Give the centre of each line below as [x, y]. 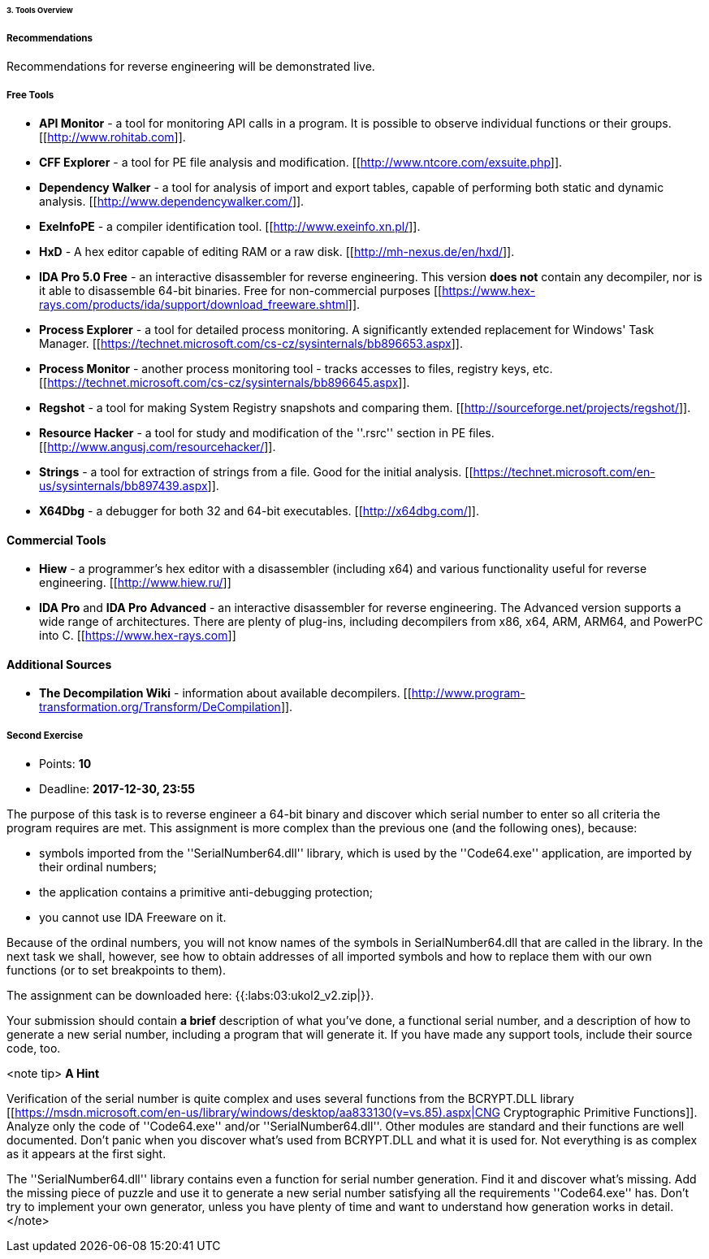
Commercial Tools [56, 540]
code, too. [34, 1048]
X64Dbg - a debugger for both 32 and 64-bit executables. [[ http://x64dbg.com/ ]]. [259, 511]
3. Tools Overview [40, 10]
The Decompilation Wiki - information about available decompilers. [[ [225, 693]
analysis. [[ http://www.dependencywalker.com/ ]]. [172, 202]
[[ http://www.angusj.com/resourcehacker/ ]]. [158, 447]
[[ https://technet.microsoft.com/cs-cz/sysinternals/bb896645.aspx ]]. [225, 383]
